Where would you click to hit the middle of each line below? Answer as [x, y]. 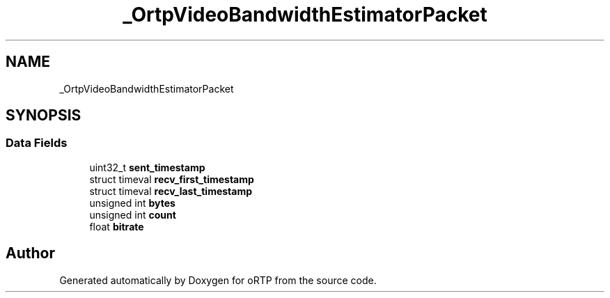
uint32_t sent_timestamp [147, 167]
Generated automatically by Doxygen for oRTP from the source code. [218, 280]
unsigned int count [133, 214]
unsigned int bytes [132, 203]
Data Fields [37, 143]
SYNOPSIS [44, 116]
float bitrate [117, 226]
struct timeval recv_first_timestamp [172, 179]
